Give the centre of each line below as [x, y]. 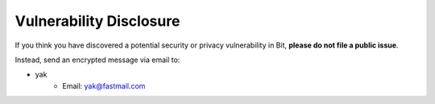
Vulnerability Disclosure [97, 21]
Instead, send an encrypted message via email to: [97, 60]
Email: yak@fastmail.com [104, 85]
